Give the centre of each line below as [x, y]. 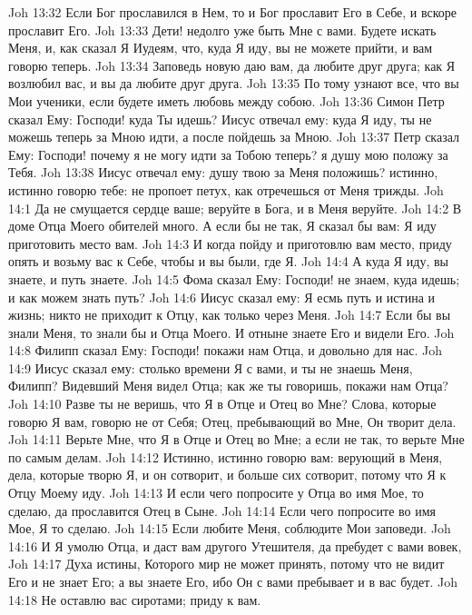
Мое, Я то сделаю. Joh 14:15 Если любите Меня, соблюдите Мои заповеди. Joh [230, 528]
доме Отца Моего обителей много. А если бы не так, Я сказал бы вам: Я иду [222, 226]
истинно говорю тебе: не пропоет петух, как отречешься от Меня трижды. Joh [226, 189]
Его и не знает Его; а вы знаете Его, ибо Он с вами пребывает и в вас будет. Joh [233, 581]
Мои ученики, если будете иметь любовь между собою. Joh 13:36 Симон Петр [226, 100]
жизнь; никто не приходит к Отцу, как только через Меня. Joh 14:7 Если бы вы [230, 315]
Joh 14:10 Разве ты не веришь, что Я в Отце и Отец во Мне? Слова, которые [222, 404]
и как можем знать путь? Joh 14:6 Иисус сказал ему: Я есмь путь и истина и [221, 297]
